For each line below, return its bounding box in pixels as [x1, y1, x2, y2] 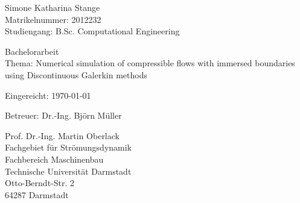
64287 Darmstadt [5, 188, 69, 201]
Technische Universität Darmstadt [5, 164, 132, 177]
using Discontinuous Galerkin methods [5, 68, 147, 81]
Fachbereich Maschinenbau [5, 152, 104, 165]
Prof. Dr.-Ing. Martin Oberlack [5, 129, 120, 142]
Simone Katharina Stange [5, 1, 100, 13]
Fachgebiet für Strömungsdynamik [5, 141, 132, 154]
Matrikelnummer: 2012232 [5, 13, 101, 25]
